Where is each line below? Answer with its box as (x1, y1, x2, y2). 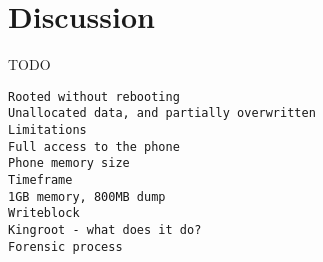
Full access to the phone (8, 139, 180, 154)
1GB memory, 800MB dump (8, 189, 166, 204)
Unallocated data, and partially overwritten (8, 106, 316, 121)
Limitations (8, 123, 87, 138)
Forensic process (8, 239, 123, 254)
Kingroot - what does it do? (8, 222, 202, 237)
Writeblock (8, 206, 80, 221)
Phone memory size (8, 156, 130, 171)
